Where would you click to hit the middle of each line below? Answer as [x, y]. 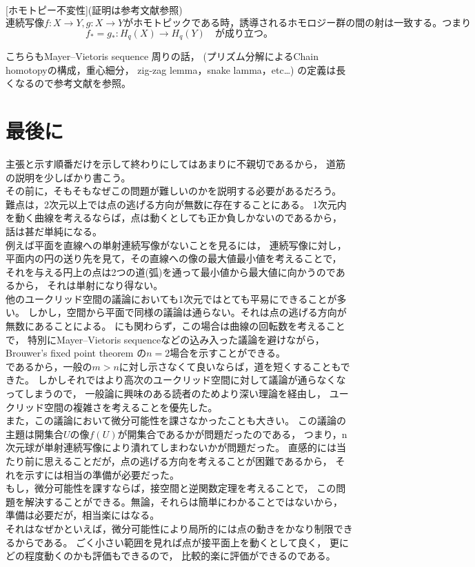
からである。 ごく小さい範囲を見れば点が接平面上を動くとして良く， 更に [182, 542]
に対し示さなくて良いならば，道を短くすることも [230, 366]
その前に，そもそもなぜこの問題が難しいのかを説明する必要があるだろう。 [174, 191]
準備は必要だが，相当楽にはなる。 [83, 515]
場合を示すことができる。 [228, 353]
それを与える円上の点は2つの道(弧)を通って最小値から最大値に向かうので [171, 271]
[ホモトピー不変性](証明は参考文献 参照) [94, 10]
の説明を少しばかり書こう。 [68, 177]
